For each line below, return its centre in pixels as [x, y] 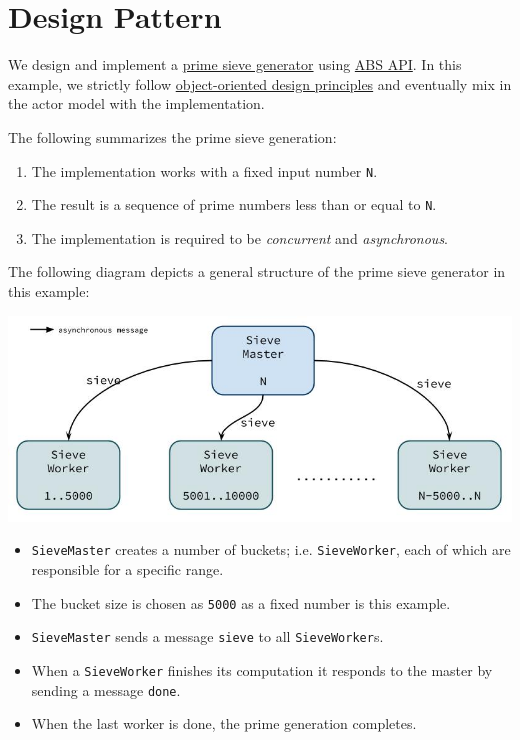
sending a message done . [106, 689]
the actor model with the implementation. [136, 103]
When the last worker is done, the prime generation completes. [224, 723]
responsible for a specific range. [127, 569]
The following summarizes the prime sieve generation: [172, 136]
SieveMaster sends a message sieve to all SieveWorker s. [207, 636]
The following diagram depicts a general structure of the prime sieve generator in [257, 271]
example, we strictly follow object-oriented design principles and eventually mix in [260, 83]
